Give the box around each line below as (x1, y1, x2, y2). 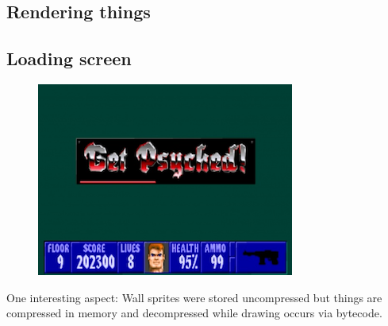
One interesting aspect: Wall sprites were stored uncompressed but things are (6, 289, 382, 305)
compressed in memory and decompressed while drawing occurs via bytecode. (6, 305, 382, 321)
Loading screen (6, 46, 132, 71)
